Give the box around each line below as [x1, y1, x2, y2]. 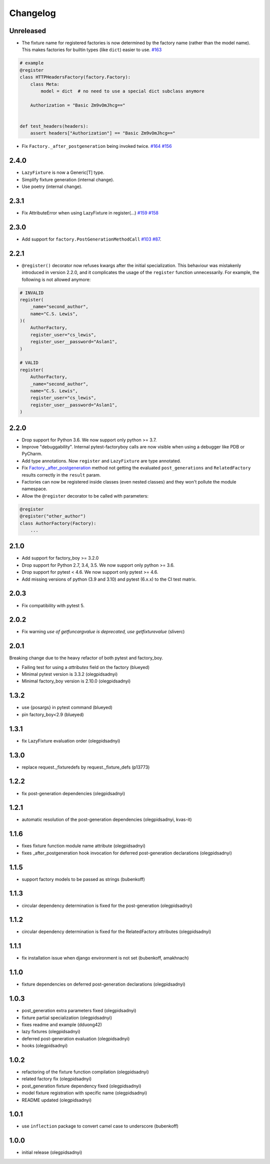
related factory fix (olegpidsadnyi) [21, 1076, 92, 1082]
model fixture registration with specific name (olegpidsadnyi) [21, 1090, 147, 1096]
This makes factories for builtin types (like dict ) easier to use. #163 [21, 47, 162, 53]
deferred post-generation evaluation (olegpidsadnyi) [21, 1035, 130, 1042]
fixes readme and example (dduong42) [21, 1021, 102, 1027]
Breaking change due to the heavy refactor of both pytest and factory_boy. [9, 655, 163, 661]
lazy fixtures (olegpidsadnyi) [21, 1029, 80, 1035]
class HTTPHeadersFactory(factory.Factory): [19, 74, 131, 80]
